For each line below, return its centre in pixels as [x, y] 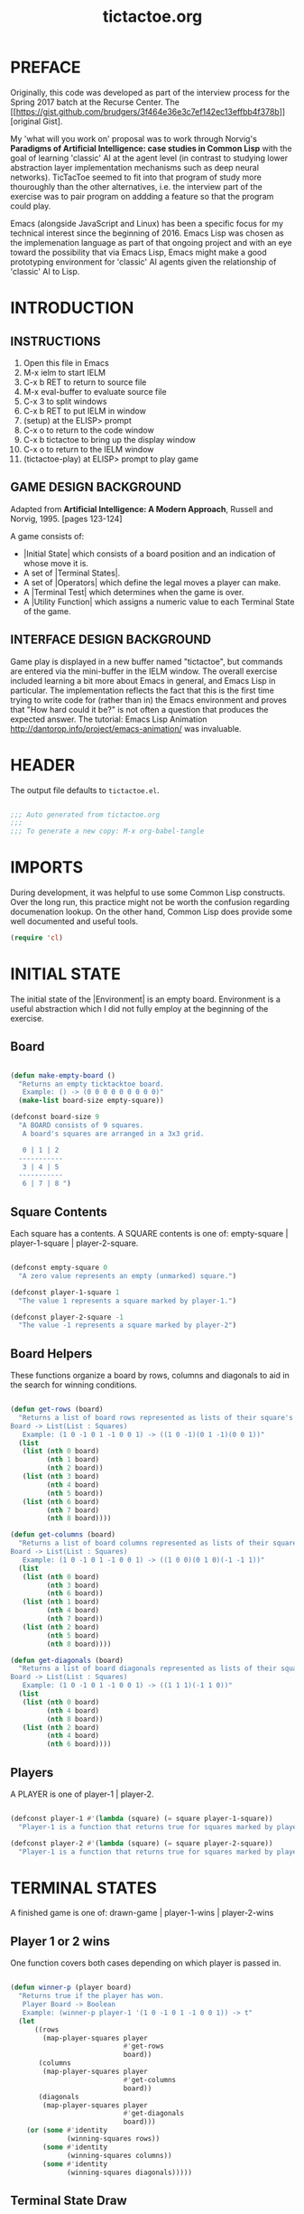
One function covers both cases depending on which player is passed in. [146, 1963]
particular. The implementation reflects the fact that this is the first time [142, 690]
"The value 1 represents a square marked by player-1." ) [128, 1301]
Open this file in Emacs [66, 362]
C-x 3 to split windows [65, 401]
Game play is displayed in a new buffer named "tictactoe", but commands [147, 661]
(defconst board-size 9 [55, 1117]
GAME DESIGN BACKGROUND [96, 487]
